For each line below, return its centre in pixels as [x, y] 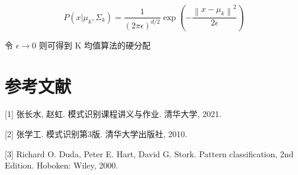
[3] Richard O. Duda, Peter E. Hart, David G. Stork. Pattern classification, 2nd [149, 153]
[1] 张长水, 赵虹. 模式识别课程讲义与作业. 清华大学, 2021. [113, 114]
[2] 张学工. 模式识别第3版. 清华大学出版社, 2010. [96, 134]
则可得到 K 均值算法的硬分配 [94, 45]
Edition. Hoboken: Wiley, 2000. [62, 165]
